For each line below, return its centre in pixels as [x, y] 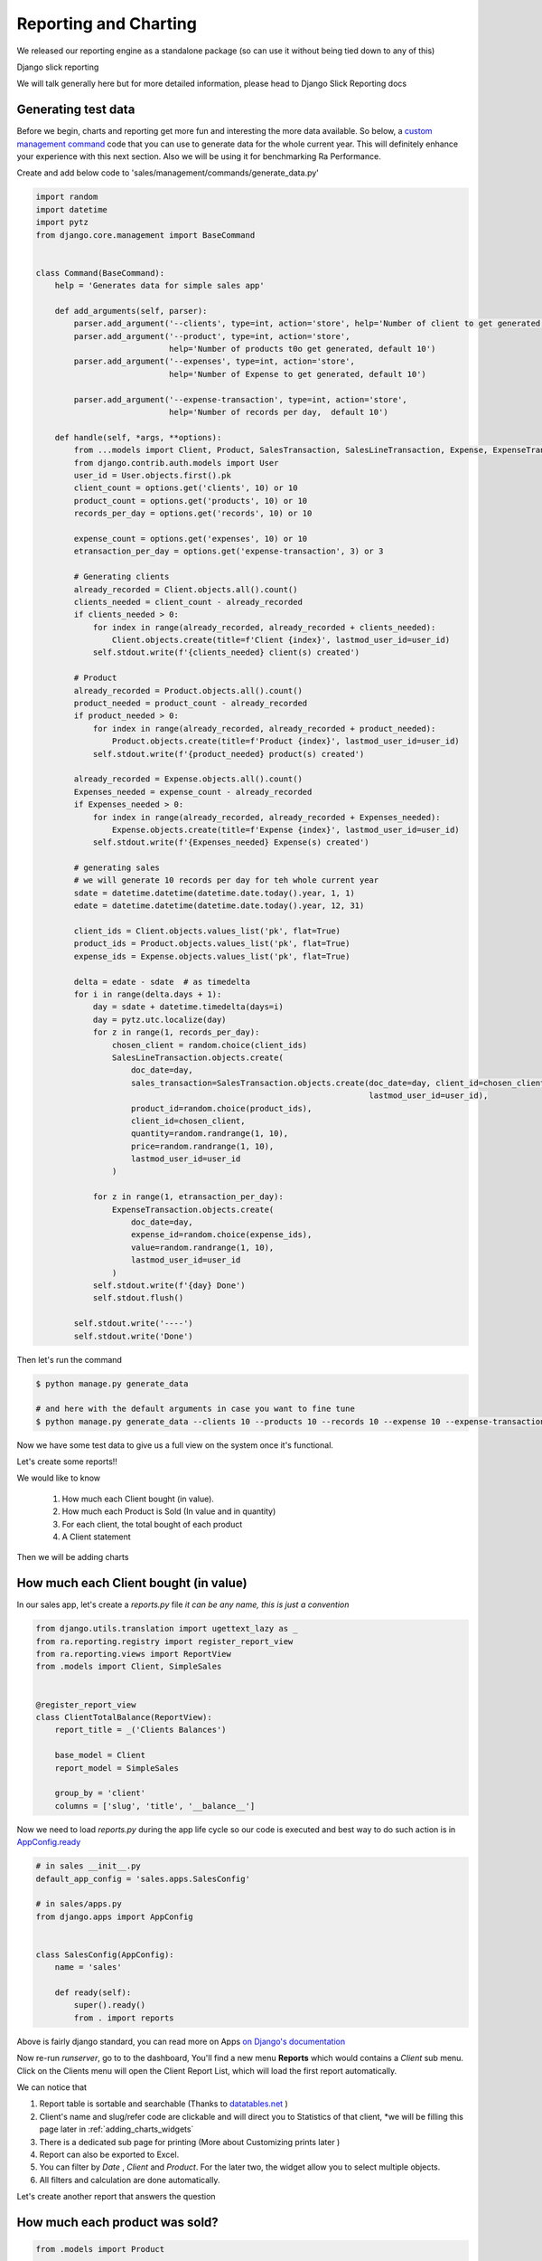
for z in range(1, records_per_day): [176, 1032]
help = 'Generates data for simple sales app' [160, 286]
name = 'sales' [88, 1968]
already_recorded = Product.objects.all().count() [188, 691]
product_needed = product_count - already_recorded [191, 704]
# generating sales [117, 868]
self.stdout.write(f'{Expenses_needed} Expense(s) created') [231, 842]
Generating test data [76, 110]
